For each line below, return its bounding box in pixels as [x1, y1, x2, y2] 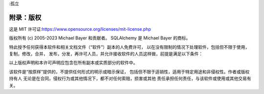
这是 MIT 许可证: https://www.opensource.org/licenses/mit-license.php [9, 26, 151, 32]
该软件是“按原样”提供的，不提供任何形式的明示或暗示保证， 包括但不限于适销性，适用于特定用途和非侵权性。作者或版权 [9, 69, 250, 75]
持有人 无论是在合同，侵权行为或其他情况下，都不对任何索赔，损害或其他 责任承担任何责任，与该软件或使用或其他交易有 [9, 75, 251, 81]
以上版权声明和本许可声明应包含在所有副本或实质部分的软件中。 [9, 60, 138, 66]
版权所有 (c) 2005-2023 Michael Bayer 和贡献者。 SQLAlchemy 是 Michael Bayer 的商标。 [9, 35, 191, 41]
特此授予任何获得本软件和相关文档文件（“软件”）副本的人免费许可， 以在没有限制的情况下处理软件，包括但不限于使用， [9, 44, 250, 50]
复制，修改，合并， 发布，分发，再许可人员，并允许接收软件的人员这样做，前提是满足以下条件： [9, 51, 203, 57]
